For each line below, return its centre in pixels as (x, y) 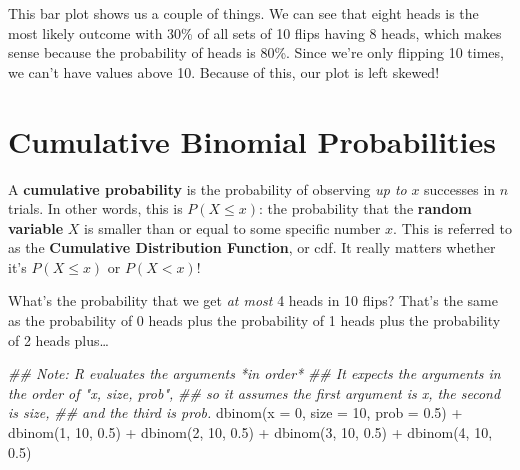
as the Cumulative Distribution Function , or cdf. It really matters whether (252, 247)
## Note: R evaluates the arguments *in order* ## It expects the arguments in (254, 373)
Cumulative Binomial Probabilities (252, 140)
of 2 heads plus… (58, 339)
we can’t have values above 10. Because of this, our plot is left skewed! (224, 71)
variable (36, 227)
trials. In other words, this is (95, 208)
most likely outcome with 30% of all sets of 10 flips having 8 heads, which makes (255, 32)
